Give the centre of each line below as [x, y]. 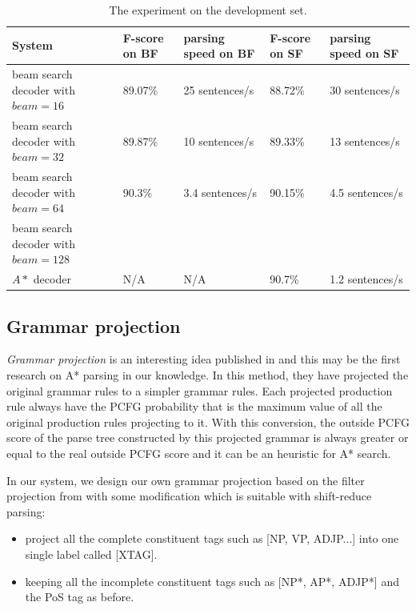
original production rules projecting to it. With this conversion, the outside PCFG [208, 421]
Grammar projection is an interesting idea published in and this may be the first [204, 359]
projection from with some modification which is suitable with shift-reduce [189, 496]
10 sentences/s [219, 140]
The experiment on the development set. [208, 10]
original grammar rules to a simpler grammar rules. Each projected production [200, 390]
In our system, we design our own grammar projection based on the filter [186, 480]
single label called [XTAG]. [91, 554]
